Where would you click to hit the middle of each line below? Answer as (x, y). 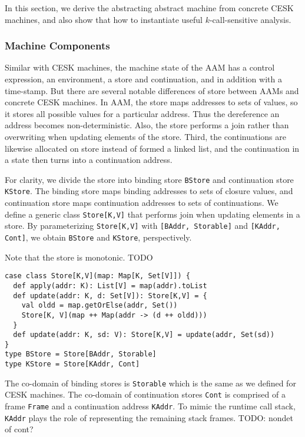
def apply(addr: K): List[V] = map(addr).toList (110, 286)
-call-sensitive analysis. (250, 19)
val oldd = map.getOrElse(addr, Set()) (100, 306)
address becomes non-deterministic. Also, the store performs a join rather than (147, 125)
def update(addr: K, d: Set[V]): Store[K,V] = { (110, 296)
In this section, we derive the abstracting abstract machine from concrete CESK (149, 8)
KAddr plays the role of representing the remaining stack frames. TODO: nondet (149, 417)
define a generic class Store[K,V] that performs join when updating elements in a (152, 214)
